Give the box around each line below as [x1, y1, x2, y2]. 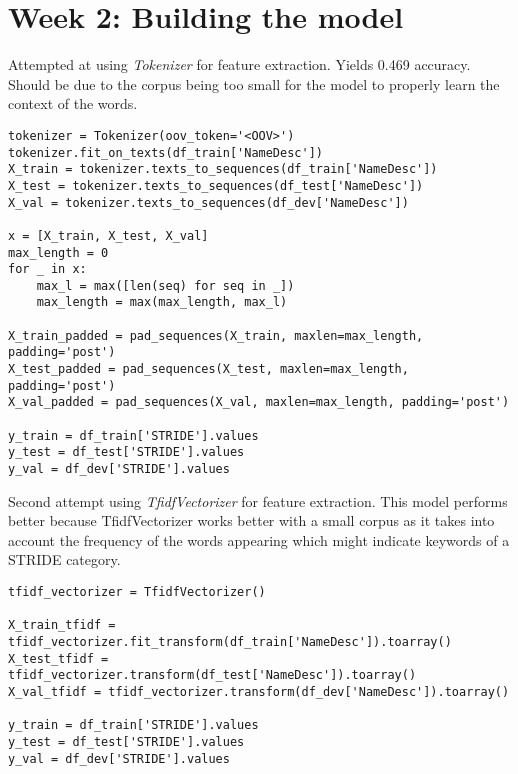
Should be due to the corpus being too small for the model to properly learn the [8, 73, 500, 94]
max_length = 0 [8, 245, 109, 260]
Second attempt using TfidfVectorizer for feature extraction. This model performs [8, 490, 508, 511]
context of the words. [8, 93, 138, 114]
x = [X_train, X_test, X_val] [8, 228, 209, 243]
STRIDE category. [8, 549, 121, 570]
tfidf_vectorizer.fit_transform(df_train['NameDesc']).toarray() [8, 635, 452, 650]
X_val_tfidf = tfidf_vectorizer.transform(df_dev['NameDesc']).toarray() [8, 685, 510, 699]
